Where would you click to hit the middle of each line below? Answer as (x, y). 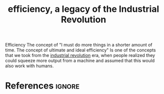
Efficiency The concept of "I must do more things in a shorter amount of (79, 45)
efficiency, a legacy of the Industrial (83, 9)
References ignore (42, 86)
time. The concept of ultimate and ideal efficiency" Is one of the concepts (81, 50)
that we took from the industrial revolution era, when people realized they (80, 55)
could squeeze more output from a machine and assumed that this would (80, 61)
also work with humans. (29, 66)
